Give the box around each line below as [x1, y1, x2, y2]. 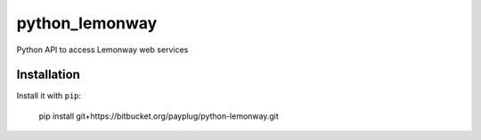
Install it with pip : [16, 90, 82, 101]
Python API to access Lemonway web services [16, 44, 189, 55]
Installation [16, 67, 80, 82]
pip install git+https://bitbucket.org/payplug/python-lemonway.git [38, 111, 280, 121]
